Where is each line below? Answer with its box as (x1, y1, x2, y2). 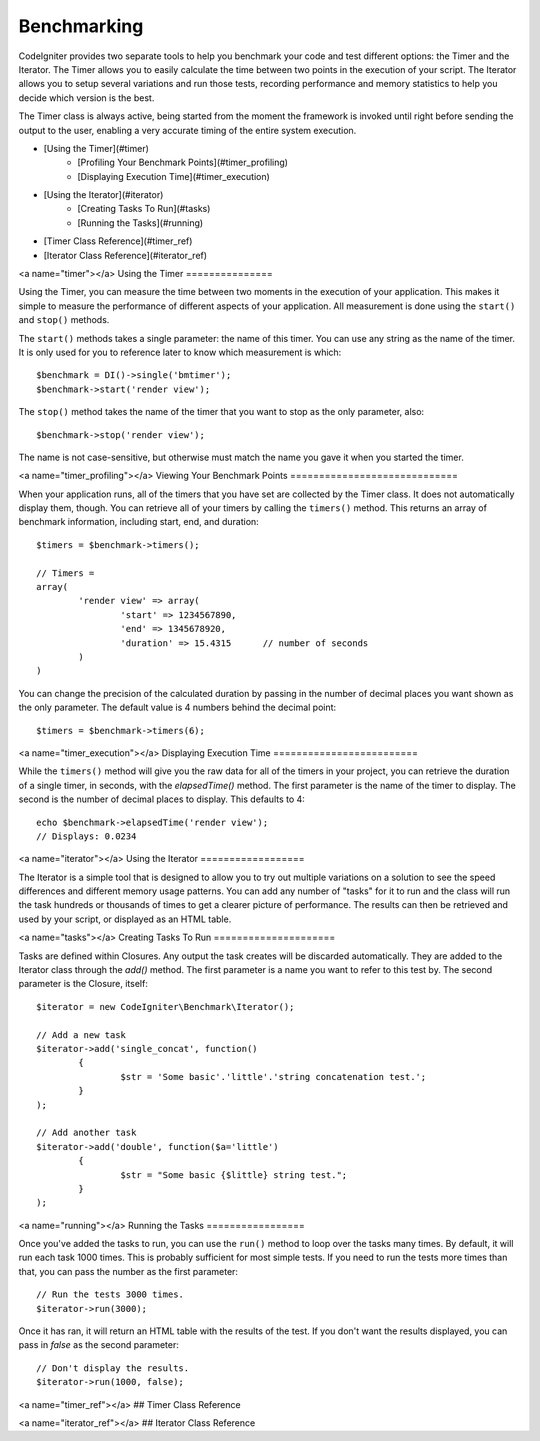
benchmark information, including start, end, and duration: (18, 516, 259, 528)
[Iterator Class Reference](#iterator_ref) (43, 249, 208, 261)
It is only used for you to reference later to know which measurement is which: (18, 346, 342, 358)
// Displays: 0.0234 (36, 830, 137, 842)
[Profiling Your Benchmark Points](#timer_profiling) (77, 156, 289, 169)
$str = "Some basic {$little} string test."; (120, 1169, 348, 1180)
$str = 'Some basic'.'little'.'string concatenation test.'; (120, 1071, 427, 1082)
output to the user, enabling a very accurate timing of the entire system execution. (18, 124, 357, 136)
